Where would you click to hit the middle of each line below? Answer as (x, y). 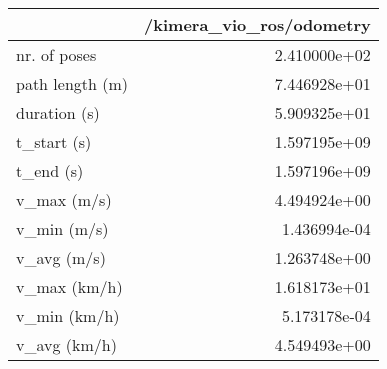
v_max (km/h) (69, 286)
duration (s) (58, 112)
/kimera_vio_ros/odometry (257, 24)
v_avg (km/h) (66, 344)
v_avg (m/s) (61, 257)
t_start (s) (54, 141)
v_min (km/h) (68, 315)
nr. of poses (56, 54)
